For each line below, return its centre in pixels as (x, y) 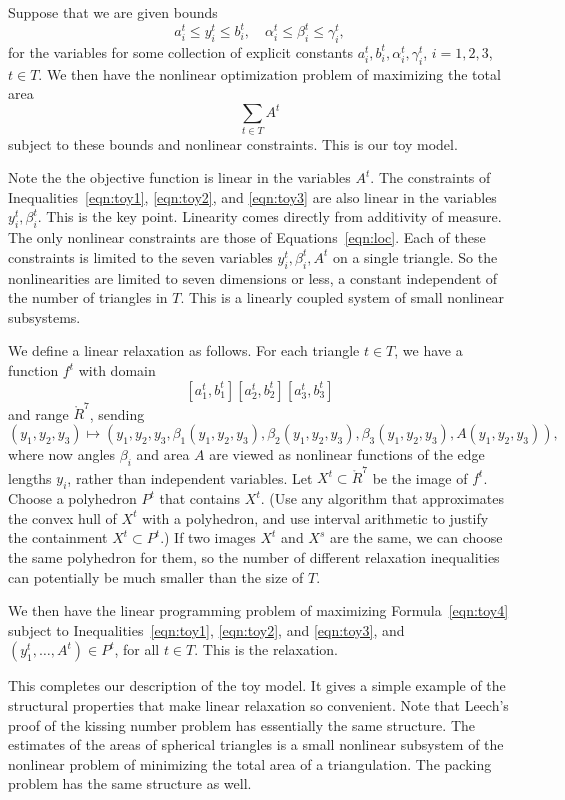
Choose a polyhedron (72, 498)
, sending (117, 413)
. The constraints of (430, 177)
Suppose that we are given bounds (113, 12)
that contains (200, 498)
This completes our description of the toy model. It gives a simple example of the (257, 685)
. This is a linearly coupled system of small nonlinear (342, 297)
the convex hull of (62, 517)
